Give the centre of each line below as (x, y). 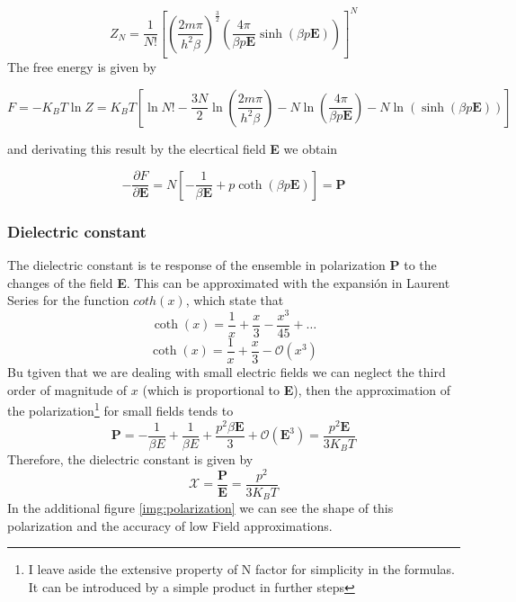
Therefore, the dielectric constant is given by (130, 459)
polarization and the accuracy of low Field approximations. (170, 525)
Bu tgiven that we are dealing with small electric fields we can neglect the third (227, 372)
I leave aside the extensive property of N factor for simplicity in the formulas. (241, 569)
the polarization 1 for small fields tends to (120, 409)
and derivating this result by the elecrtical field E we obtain (173, 148)
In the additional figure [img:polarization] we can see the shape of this (200, 508)
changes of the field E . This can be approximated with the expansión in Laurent (229, 282)
